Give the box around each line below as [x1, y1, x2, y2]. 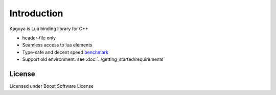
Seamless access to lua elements [22, 42, 93, 48]
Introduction [9, 8, 63, 19]
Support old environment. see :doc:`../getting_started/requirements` [22, 56, 165, 62]
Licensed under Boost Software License [9, 83, 94, 89]
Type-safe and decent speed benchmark [22, 49, 109, 55]
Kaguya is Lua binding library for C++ [9, 26, 89, 32]
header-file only [22, 35, 56, 41]
